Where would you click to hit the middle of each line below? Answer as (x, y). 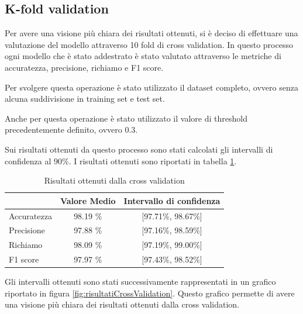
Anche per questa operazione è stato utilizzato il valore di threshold (126, 118)
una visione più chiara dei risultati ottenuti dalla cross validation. (122, 304)
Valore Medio (88, 200)
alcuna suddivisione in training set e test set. (85, 99)
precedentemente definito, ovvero (63, 130)
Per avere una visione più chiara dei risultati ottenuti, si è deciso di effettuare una (151, 33)
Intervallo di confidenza (172, 200)
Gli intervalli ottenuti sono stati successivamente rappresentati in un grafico (140, 282)
